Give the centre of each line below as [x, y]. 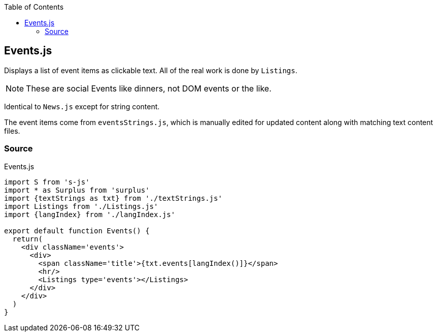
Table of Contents [34, 7]
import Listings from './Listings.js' [81, 206]
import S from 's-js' [47, 182]
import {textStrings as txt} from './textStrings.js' [113, 198]
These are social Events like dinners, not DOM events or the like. [149, 88]
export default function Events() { [77, 231]
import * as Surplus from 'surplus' [77, 190]
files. [12, 131]
